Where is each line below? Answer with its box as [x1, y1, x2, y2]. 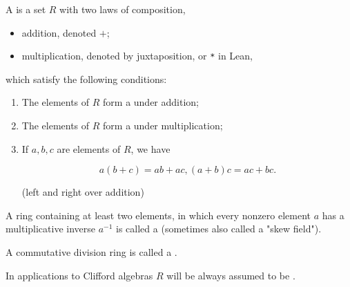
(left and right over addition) [21, 185, 144, 199]
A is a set [6, 2, 46, 16]
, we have [130, 141, 171, 156]
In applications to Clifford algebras [6, 268, 153, 282]
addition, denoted [21, 25, 97, 39]
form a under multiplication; [103, 118, 223, 133]
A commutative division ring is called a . [6, 245, 177, 259]
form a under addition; [103, 95, 199, 109]
